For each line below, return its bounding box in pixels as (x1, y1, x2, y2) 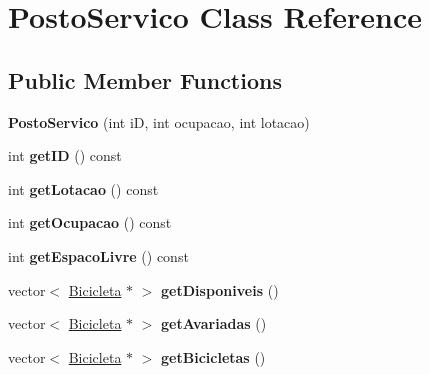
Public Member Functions (8, 64, 282, 95)
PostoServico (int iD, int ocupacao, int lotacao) (8, 111, 310, 132)
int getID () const (8, 145, 122, 166)
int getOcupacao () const (8, 212, 172, 233)
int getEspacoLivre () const (8, 245, 189, 266)
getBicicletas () (161, 346, 266, 367)
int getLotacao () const (8, 178, 159, 199)
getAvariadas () (161, 313, 267, 334)
